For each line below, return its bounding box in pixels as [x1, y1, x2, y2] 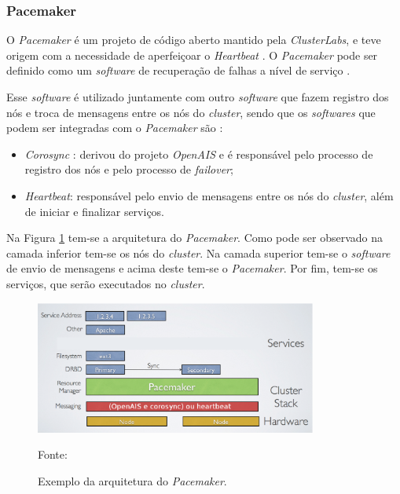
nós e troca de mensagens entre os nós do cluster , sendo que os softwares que [6, 104, 376, 120]
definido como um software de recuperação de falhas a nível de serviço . [6, 62, 350, 79]
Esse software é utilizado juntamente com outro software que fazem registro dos [6, 89, 389, 104]
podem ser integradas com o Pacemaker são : [6, 119, 223, 136]
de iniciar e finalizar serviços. [24, 203, 165, 219]
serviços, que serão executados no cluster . [6, 275, 205, 291]
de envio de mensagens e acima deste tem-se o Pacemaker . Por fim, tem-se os [6, 260, 378, 276]
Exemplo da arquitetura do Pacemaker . [38, 472, 227, 489]
